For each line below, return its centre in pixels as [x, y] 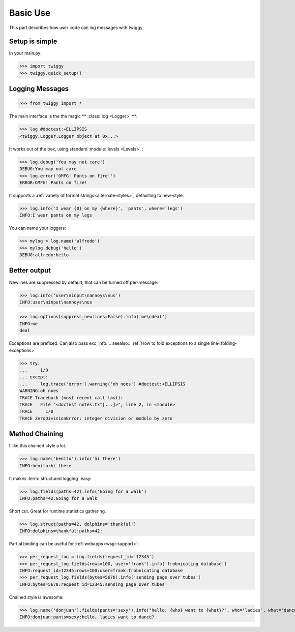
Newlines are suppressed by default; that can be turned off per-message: [84, 282]
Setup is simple [33, 42]
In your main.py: [25, 53]
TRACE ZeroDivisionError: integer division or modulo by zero [96, 418]
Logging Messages [39, 89]
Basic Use [30, 13]
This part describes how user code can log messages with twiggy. [76, 28]
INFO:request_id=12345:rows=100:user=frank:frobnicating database [101, 571]
